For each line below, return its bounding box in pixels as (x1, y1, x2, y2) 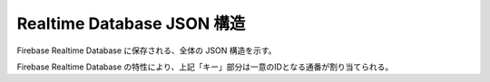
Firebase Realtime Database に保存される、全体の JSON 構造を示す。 (16, 45, 277, 56)
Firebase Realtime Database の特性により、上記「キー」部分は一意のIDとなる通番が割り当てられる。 (16, 61, 394, 72)
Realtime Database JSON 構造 (16, 14, 246, 33)
